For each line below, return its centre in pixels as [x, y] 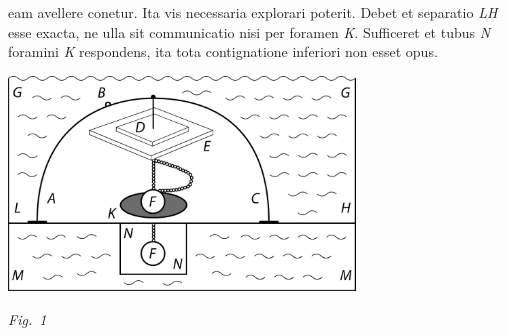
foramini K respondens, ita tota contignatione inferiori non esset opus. [223, 51]
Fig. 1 [27, 318]
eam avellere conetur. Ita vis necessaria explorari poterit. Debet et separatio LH [253, 12]
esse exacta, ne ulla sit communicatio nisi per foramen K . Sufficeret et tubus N [249, 31]
